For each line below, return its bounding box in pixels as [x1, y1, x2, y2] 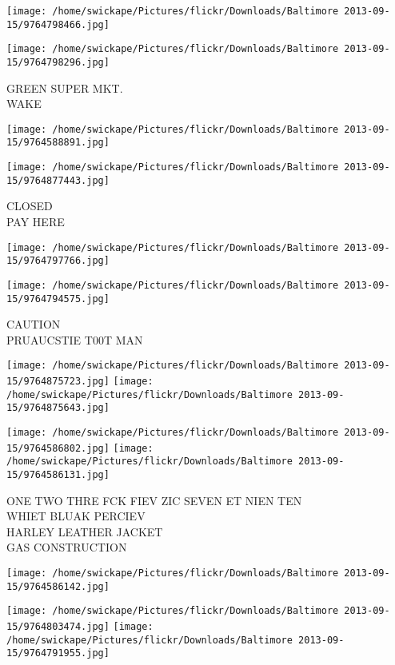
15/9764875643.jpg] [6, 402, 110, 414]
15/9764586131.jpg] [6, 469, 110, 481]
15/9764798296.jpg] [6, 56, 110, 68]
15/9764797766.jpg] [6, 255, 110, 267]
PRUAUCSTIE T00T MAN [6, 331, 143, 348]
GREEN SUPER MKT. [6, 79, 123, 96]
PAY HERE [6, 213, 65, 230]
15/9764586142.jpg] [6, 580, 110, 592]
